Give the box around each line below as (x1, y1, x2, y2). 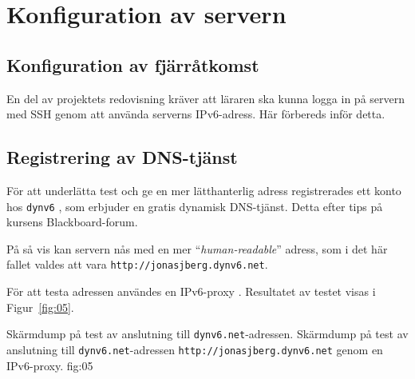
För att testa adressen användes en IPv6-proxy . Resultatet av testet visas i (6, 283, 376, 300)
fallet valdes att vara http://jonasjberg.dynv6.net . (6, 256, 268, 273)
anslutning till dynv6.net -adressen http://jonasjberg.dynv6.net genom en (6, 341, 383, 357)
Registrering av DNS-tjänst (6, 145, 238, 170)
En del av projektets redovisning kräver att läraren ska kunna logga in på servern (6, 90, 405, 106)
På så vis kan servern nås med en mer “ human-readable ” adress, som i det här (6, 240, 388, 257)
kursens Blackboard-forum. (6, 213, 138, 230)
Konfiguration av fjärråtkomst (6, 52, 259, 77)
